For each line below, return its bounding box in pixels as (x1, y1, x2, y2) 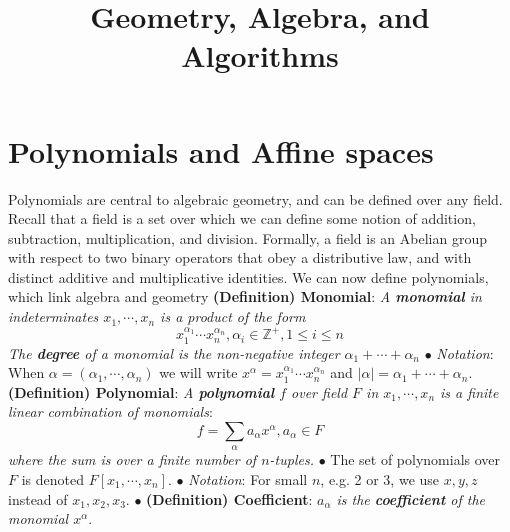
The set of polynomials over (330, 449, 501, 470)
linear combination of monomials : (8, 401, 213, 422)
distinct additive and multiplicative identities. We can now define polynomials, (8, 266, 489, 287)
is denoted (21, 468, 84, 489)
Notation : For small (188, 468, 308, 489)
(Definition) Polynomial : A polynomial (8, 381, 275, 402)
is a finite (440, 381, 499, 402)
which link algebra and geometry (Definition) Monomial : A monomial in (8, 286, 482, 307)
